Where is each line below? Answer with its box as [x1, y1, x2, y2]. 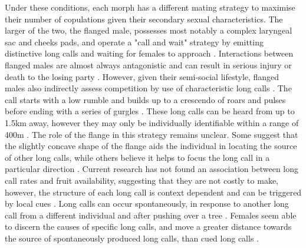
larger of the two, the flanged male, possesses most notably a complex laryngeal [5, 24, 292, 37]
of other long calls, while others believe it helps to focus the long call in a [5, 151, 270, 163]
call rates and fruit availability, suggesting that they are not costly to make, [5, 174, 278, 186]
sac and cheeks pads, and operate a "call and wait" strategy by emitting [5, 35, 264, 48]
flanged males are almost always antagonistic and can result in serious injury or [5, 58, 292, 71]
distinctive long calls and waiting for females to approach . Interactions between [5, 47, 294, 59]
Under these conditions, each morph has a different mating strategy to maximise [5, 1, 295, 13]
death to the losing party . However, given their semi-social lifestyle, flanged [5, 70, 279, 82]
